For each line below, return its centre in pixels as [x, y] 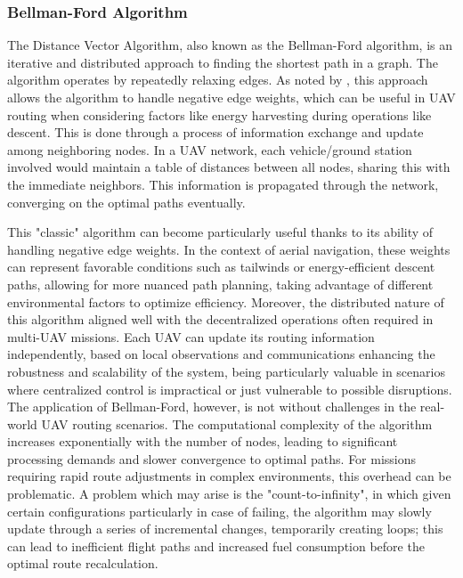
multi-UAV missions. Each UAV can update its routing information [191, 336]
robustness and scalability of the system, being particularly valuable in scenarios [226, 371]
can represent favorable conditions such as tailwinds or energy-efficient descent [221, 267]
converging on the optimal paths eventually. [126, 202]
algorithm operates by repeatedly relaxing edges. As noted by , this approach [218, 80]
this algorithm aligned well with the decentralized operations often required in [220, 319]
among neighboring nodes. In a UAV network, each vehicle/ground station [210, 149]
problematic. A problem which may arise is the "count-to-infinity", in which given [229, 494]
